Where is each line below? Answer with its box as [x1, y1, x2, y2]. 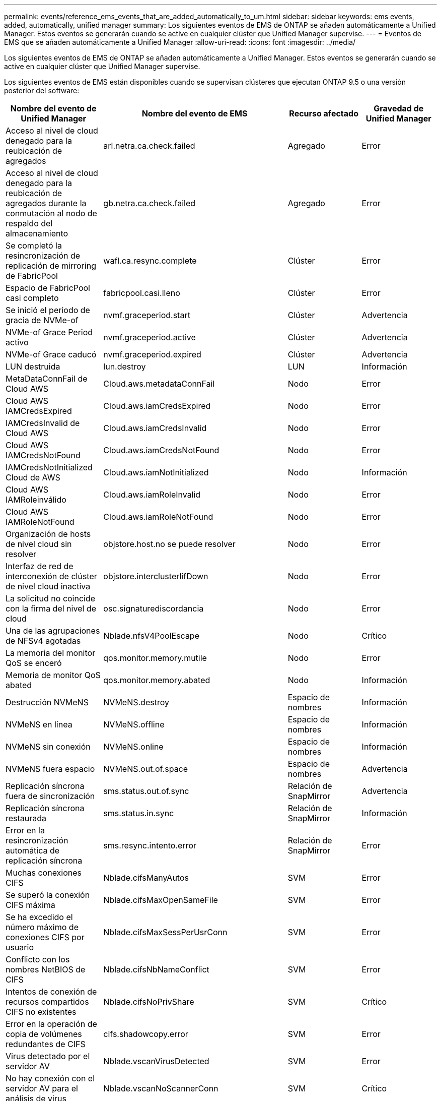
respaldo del [6, 218, 53, 228]
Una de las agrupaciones [6, 626, 100, 636]
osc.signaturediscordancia [103, 603, 204, 614]
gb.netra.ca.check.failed [103, 198, 196, 208]
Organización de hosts [6, 529, 91, 539]
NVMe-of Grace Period [6, 327, 93, 337]
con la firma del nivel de [6, 603, 96, 614]
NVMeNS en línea [6, 719, 72, 729]
